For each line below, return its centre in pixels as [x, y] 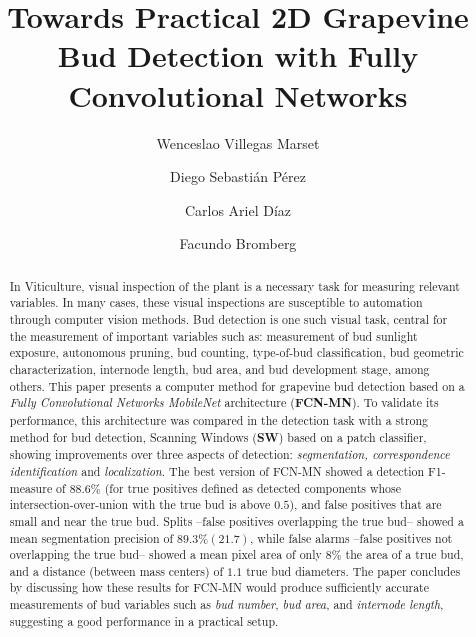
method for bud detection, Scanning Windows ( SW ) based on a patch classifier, [218, 437]
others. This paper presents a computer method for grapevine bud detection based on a [237, 385]
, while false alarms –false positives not [351, 537]
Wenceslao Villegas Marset [238, 142]
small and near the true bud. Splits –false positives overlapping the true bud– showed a [236, 520]
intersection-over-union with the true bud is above [140, 504]
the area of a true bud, [404, 554]
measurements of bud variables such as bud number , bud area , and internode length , [226, 604]
